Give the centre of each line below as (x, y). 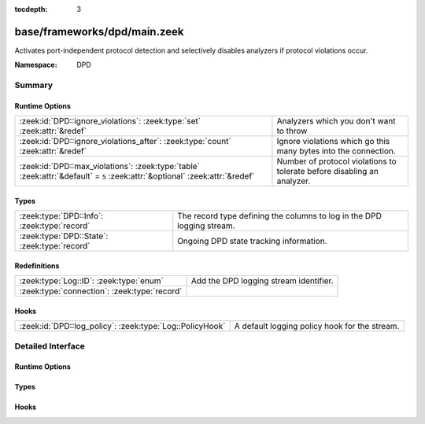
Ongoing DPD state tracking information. (252, 241)
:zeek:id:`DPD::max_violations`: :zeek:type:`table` (110, 167)
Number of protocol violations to (336, 161)
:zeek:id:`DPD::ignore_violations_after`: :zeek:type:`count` (125, 142)
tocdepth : (31, 9)
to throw (292, 131)
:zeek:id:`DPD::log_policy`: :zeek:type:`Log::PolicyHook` (122, 326)
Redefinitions (37, 265)
